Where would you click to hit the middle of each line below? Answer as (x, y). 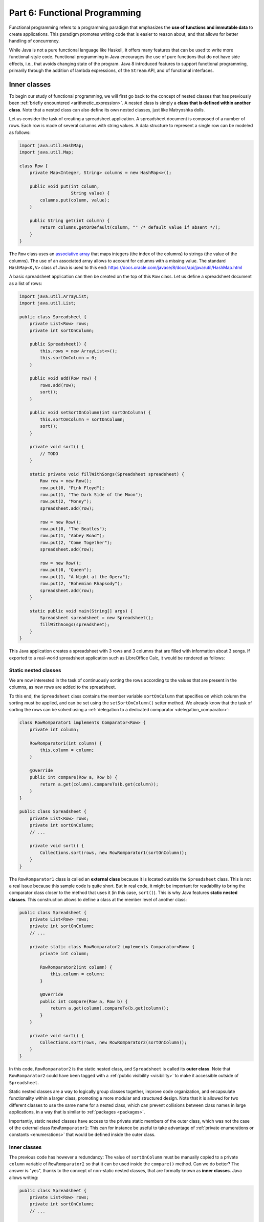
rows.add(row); (58, 385)
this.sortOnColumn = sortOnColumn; (83, 419)
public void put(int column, (65, 186)
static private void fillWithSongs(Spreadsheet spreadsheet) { (107, 474)
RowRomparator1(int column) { (66, 743)
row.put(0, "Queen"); (66, 570)
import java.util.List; (48, 303)
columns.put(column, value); (75, 200)
